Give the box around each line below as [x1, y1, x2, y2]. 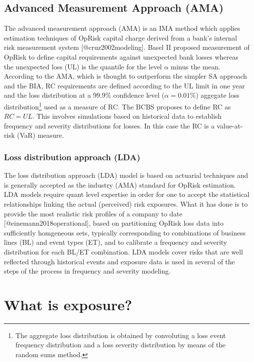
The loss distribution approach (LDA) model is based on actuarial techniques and [4, 170, 248, 180]
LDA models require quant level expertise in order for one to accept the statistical [4, 189, 250, 199]
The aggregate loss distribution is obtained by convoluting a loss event [15, 330, 226, 340]
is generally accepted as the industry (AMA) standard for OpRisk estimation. [4, 179, 236, 190]
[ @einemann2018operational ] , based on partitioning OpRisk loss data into [4, 218, 224, 228]
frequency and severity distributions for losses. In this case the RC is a [4, 120, 215, 130]
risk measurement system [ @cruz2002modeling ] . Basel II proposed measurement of [4, 42, 250, 52]
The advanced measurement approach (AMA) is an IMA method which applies [4, 23, 240, 33]
